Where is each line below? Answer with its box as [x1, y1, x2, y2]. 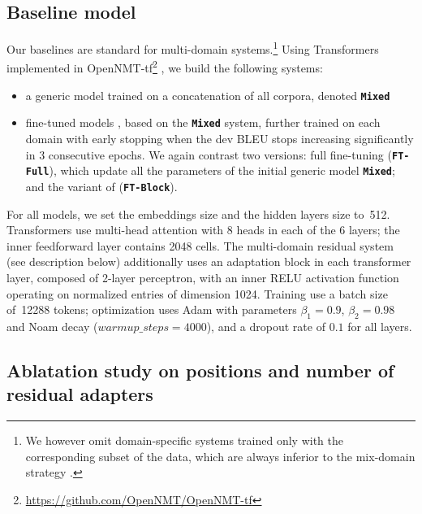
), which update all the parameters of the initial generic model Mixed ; [49, 162, 395, 179]
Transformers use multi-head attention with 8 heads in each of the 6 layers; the [6, 221, 400, 238]
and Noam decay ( [6, 317, 98, 334]
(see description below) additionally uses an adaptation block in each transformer [6, 253, 411, 270]
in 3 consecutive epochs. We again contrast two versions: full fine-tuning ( [25, 146, 392, 163]
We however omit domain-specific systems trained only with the [25, 432, 343, 449]
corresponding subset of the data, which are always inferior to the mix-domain [25, 447, 416, 464]
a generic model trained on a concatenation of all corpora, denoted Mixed [25, 86, 390, 103]
